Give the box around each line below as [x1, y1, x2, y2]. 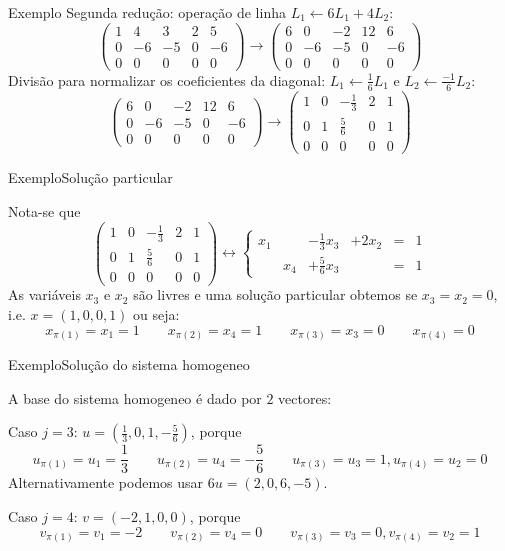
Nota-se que [8, 201, 81, 222]
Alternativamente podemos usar [8, 472, 204, 493]
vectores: [278, 387, 332, 408]
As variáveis [8, 284, 81, 305]
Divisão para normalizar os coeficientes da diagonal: [8, 69, 326, 90]
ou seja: [133, 304, 180, 325]
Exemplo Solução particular [8, 167, 173, 188]
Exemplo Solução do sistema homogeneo [8, 354, 250, 375]
